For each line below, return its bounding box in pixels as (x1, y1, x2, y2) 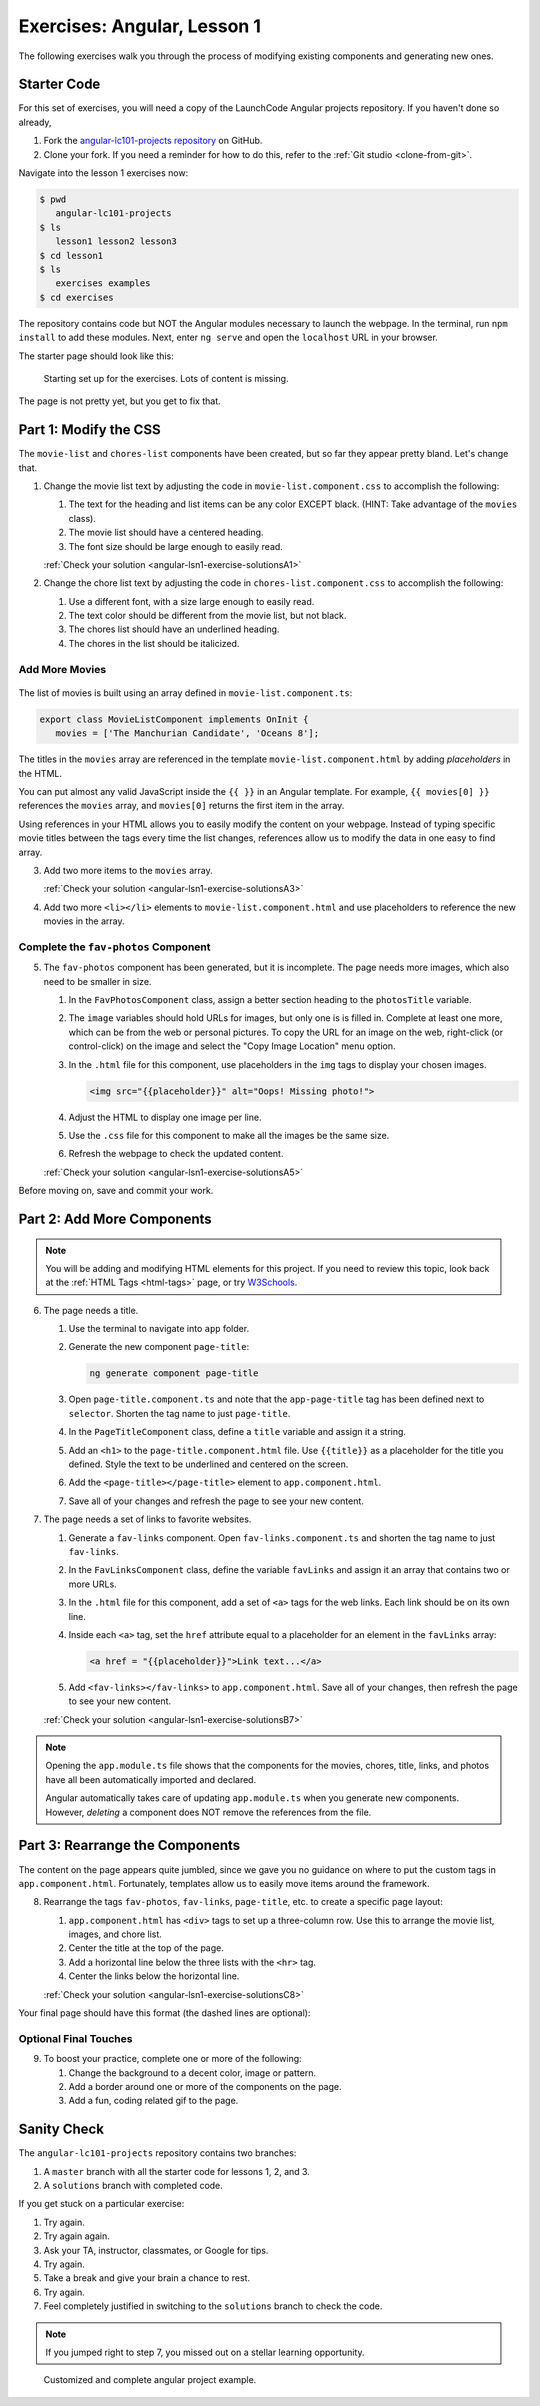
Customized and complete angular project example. (43, 2374, 257, 2386)
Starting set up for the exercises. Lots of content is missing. (43, 372, 289, 384)
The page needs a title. (43, 1304, 139, 1316)
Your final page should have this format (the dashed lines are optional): (18, 2007, 311, 2019)
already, (18, 116, 52, 128)
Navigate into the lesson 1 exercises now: (18, 167, 189, 179)
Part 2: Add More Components (18, 1210, 212, 1227)
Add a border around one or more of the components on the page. (68, 2080, 342, 2092)
